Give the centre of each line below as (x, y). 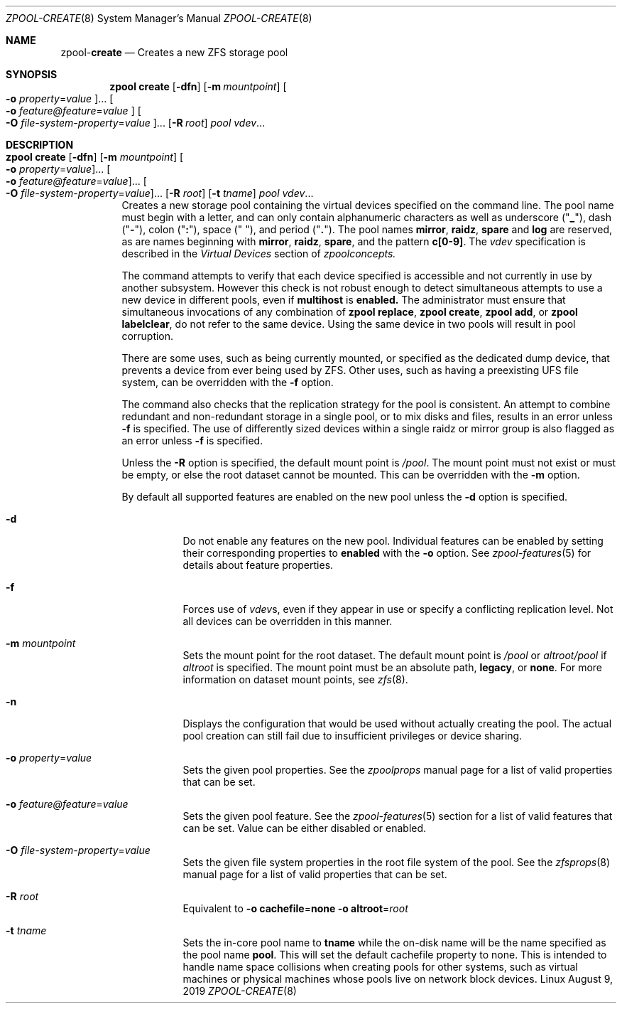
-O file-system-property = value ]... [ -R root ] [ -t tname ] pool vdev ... (160, 193)
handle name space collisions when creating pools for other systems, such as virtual (380, 967)
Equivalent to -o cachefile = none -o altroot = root (295, 908)
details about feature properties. (258, 565)
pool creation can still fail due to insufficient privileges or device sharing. (353, 736)
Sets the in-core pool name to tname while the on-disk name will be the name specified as (394, 943)
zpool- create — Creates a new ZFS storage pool (174, 52)
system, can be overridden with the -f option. (228, 382)
